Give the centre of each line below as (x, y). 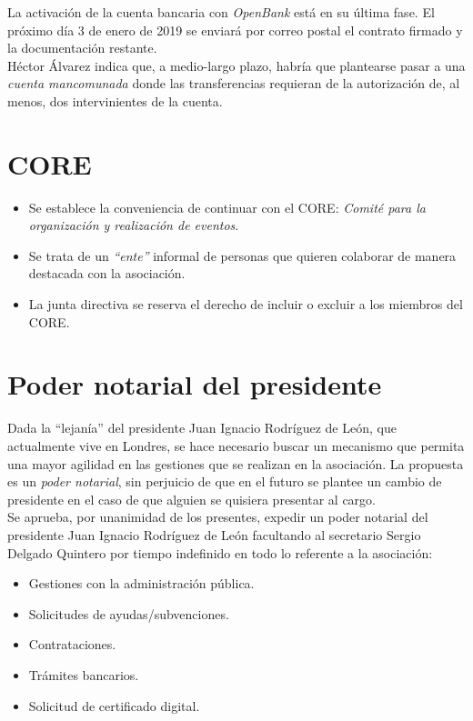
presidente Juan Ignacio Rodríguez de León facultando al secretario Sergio (214, 534)
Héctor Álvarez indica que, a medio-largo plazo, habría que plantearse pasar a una (236, 65)
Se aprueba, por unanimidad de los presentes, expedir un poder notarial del (218, 517)
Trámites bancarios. (84, 674)
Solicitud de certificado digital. (114, 705)
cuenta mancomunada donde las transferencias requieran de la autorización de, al (234, 83)
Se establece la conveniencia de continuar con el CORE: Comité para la (227, 207)
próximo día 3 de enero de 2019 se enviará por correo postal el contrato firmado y (235, 30)
